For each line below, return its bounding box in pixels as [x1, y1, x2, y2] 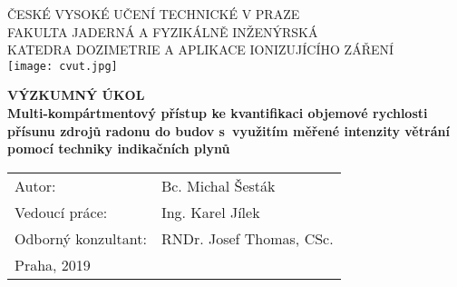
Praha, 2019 [15, 253, 91, 275]
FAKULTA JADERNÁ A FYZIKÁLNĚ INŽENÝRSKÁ [7, 22, 318, 41]
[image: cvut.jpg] [7, 59, 118, 73]
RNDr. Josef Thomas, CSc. [160, 227, 334, 249]
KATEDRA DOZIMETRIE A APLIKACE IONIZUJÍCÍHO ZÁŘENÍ [7, 40, 394, 59]
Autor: [15, 174, 56, 196]
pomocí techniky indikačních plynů [7, 139, 230, 158]
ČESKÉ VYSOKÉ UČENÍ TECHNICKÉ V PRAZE [7, 5, 300, 23]
